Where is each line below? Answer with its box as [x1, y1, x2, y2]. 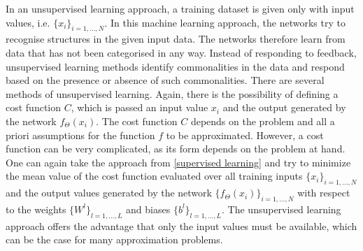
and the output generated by [222, 100, 346, 115]
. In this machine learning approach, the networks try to [104, 15, 346, 29]
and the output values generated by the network [6, 185, 212, 200]
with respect [297, 185, 350, 200]
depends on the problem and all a [190, 113, 335, 128]
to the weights [6, 201, 66, 216]
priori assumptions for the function [6, 127, 155, 142]
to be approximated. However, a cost [166, 127, 324, 142]
